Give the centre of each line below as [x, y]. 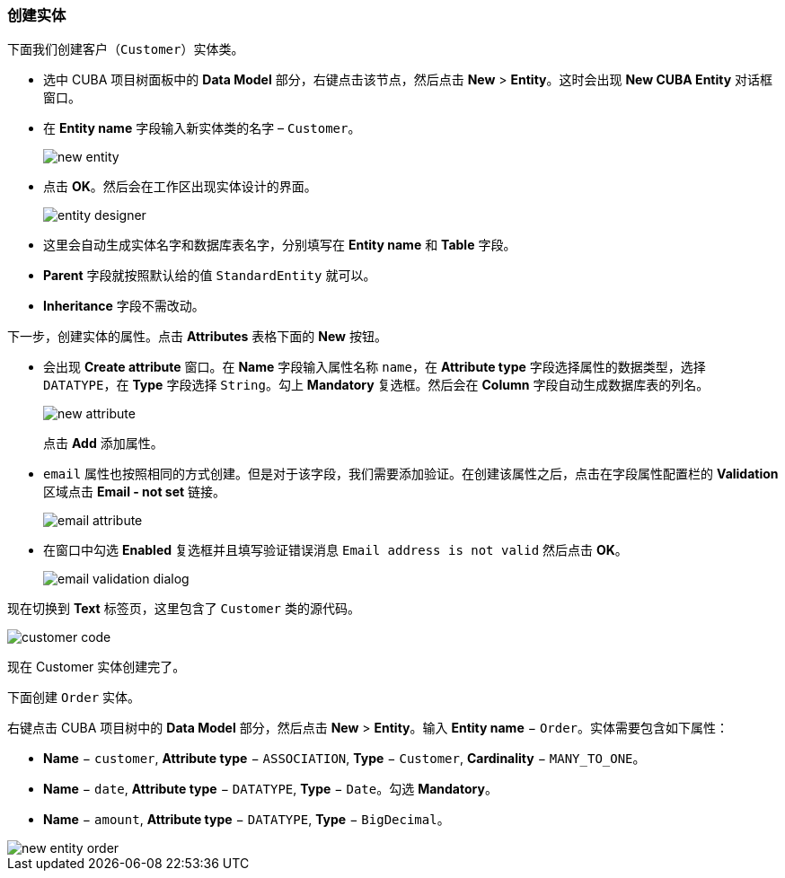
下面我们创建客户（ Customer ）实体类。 [126, 49]
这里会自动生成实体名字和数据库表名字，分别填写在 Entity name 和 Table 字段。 [280, 245]
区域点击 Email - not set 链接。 [135, 492]
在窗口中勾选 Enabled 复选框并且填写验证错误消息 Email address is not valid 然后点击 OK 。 [335, 550]
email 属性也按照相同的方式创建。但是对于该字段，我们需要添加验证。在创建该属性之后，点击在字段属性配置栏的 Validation [411, 474]
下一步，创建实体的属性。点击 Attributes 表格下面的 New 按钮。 [197, 337]
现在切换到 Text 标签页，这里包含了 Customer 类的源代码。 [184, 609]
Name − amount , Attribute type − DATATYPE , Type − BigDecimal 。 [247, 820]
